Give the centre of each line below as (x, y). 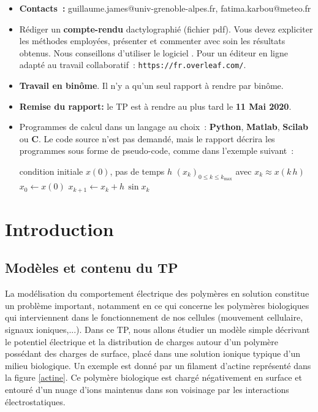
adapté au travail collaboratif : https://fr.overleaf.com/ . (133, 65)
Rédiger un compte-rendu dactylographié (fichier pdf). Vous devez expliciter (166, 29)
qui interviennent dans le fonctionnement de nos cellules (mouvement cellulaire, (154, 317)
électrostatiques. (35, 401)
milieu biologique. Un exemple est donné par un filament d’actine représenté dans (158, 365)
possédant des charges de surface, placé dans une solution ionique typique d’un (153, 353)
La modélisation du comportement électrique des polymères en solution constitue (157, 293)
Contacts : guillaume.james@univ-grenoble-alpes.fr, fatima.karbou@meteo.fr (165, 8)
